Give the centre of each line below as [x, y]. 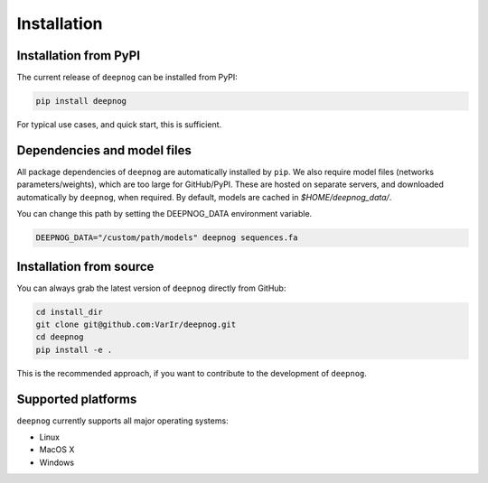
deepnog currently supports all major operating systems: [123, 421]
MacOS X [57, 450]
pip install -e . [74, 349]
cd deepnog [60, 337]
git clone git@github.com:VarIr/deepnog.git [136, 324]
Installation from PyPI [78, 56]
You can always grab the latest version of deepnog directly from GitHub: [151, 288]
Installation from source [85, 266]
